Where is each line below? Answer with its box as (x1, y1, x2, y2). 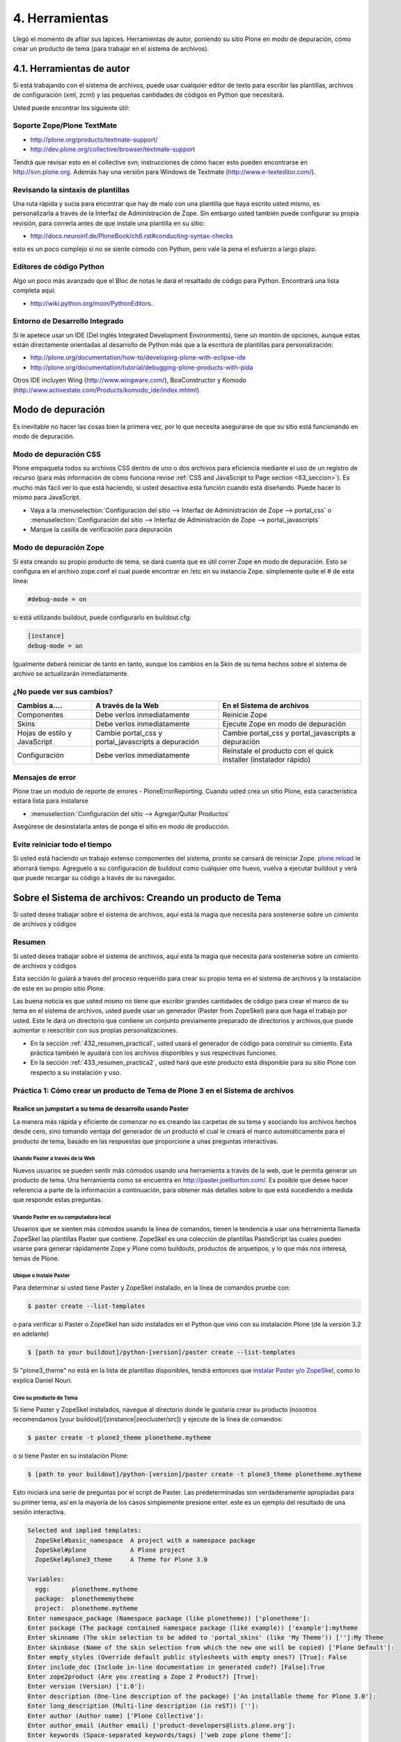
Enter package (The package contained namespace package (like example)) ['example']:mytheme (27, 1624, 359, 1632)
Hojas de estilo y (17, 728, 72, 738)
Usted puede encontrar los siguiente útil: (13, 103, 130, 111)
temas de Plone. (13, 1254, 59, 1263)
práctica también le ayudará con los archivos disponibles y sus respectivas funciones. (30, 1049, 278, 1057)
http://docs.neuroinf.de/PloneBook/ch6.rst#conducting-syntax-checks (30, 232, 233, 240)
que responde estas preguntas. (13, 1196, 103, 1204)
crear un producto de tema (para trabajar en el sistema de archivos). (13, 44, 209, 52)
